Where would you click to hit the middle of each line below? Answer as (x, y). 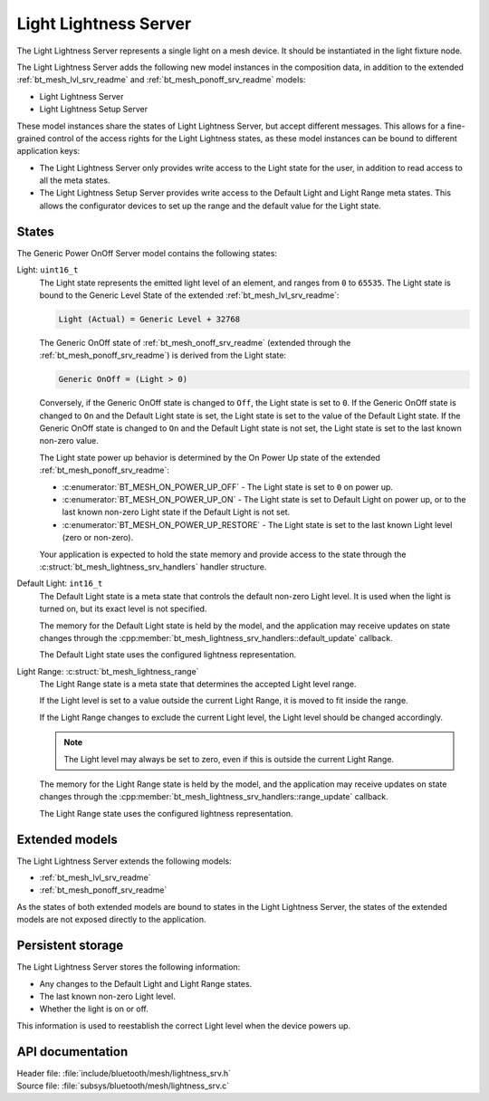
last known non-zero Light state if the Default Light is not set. (176, 512)
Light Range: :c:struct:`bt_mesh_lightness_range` (108, 671)
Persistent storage (70, 946)
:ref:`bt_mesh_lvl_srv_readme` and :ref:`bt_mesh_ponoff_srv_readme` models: (161, 80)
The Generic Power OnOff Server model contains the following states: (147, 253)
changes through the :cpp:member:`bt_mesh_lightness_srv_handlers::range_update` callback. (214, 797)
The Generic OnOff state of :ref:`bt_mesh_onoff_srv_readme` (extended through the (195, 342)
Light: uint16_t (48, 270)
